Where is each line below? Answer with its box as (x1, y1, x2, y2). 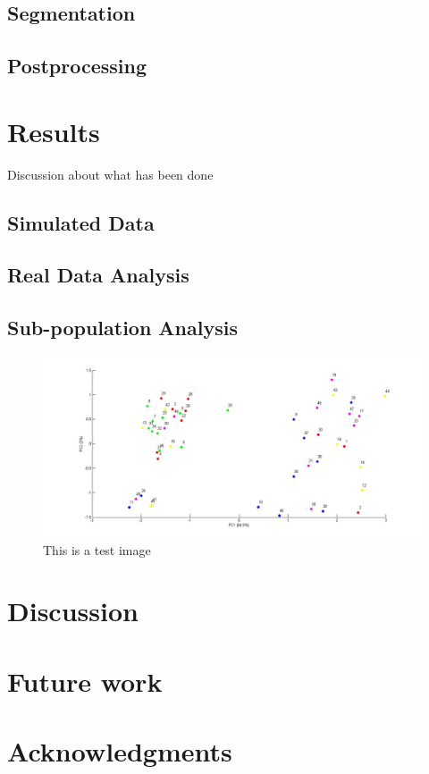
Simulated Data (7, 208, 155, 236)
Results (7, 113, 100, 149)
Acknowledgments (7, 733, 232, 770)
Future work (7, 662, 163, 699)
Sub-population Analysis (7, 314, 238, 341)
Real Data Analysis (7, 261, 189, 289)
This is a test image (43, 540, 151, 559)
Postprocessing (7, 52, 147, 80)
